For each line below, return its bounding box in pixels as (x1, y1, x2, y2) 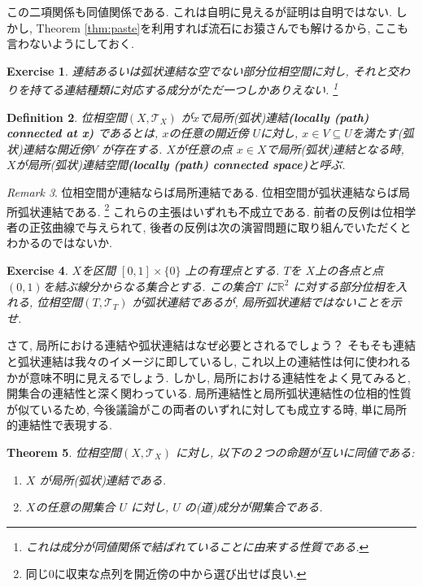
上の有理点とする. (185, 262, 280, 279)
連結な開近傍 (22, 140, 91, 157)
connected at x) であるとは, (7, 124, 159, 141)
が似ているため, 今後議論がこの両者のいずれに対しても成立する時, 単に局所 (7, 400, 407, 417)
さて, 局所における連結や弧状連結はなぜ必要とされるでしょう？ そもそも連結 (7, 337, 416, 354)
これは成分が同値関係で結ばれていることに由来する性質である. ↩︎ (25, 537, 369, 554)
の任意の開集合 (35, 498, 116, 515)
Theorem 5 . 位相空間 (7, 443, 121, 460)
